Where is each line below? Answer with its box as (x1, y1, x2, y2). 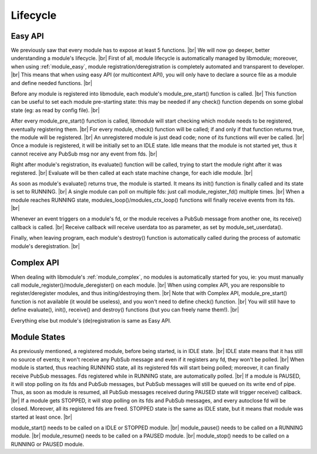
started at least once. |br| (11, 414, 73, 421)
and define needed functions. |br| (11, 79, 93, 86)
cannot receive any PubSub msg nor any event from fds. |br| (11, 150, 158, 157)
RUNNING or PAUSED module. (11, 441, 85, 448)
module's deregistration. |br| (11, 242, 80, 249)
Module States (11, 332, 66, 343)
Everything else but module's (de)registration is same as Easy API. (11, 317, 171, 324)
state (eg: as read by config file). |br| (11, 106, 100, 114)
